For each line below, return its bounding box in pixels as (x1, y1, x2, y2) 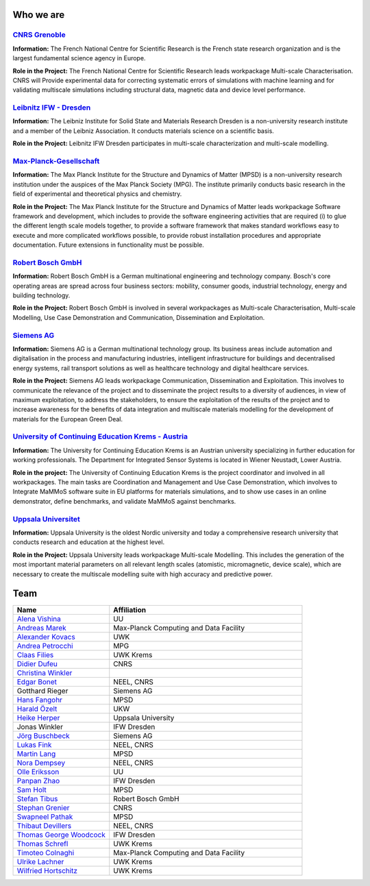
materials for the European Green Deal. (12, 415, 123, 423)
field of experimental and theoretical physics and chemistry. (12, 190, 182, 198)
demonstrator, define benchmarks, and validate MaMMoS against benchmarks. (12, 497, 236, 505)
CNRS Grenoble (12, 30, 66, 40)
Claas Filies (16, 650, 54, 660)
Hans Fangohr (16, 696, 63, 705)
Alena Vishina (16, 614, 62, 624)
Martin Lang (16, 749, 56, 759)
